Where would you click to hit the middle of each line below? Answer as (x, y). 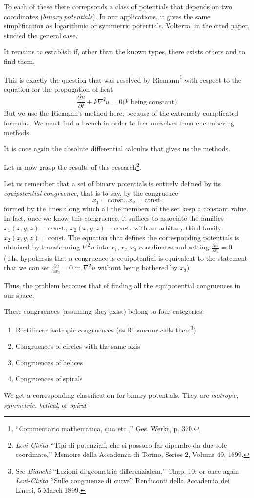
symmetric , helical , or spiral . (46, 405)
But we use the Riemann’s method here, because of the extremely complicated (121, 113)
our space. (19, 295)
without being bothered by (138, 267)
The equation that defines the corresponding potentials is (154, 237)
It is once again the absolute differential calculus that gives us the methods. (117, 149)
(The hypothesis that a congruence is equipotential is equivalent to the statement (126, 258)
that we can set (27, 267)
